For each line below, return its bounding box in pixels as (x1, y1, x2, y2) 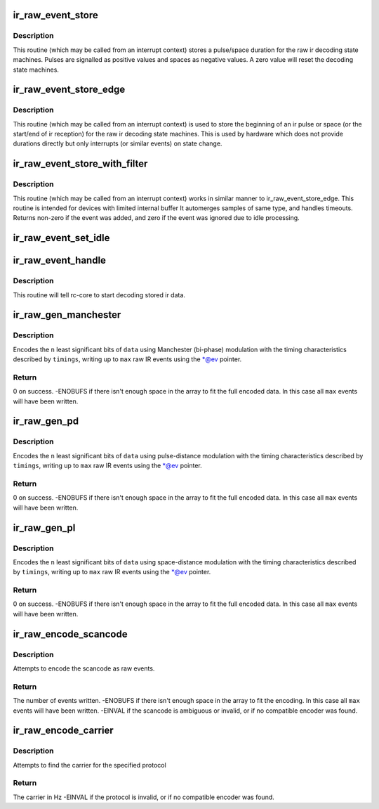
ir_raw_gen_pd (13, 415, 79, 427)
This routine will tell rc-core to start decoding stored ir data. (13, 290, 186, 299)
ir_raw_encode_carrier (13, 725, 114, 737)
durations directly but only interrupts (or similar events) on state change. (13, 139, 222, 148)
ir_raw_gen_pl (13, 522, 76, 533)
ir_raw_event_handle (13, 254, 107, 266)
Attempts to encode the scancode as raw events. (13, 664, 155, 673)
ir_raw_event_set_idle (13, 232, 110, 244)
